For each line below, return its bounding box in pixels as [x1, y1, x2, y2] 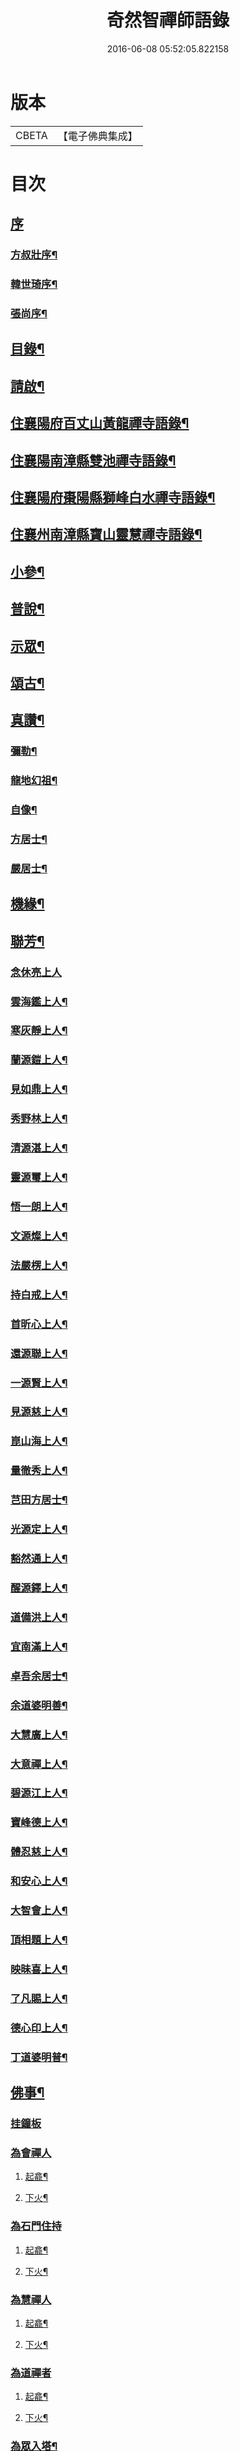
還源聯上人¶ [10, 1346, 68, 1360]
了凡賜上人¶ [10, 1991, 68, 2005]
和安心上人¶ [10, 1874, 68, 1888]
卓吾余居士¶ [10, 1669, 68, 1683]
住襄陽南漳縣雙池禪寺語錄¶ [10, 452, 177, 469]
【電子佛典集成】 [57, 129, 138, 143]
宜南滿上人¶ [10, 1639, 68, 1653]
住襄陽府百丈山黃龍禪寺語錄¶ [10, 415, 190, 432]
